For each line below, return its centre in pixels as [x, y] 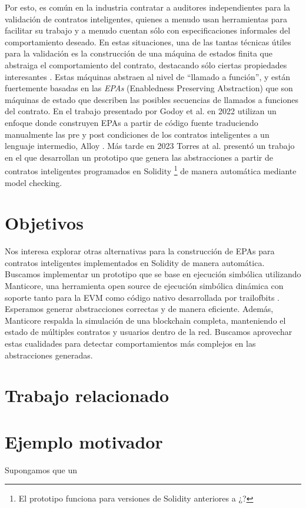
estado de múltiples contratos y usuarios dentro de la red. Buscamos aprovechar [149, 332]
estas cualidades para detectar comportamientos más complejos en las [130, 343]
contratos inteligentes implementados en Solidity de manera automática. [135, 262]
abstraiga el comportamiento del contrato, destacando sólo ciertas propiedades [146, 64]
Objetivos [44, 223]
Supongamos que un [41, 469]
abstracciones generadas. [49, 355]
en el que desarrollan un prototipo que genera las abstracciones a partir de [139, 157]
